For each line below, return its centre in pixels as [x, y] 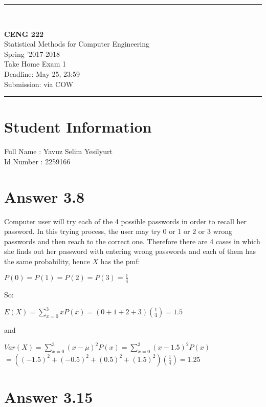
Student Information [78, 127]
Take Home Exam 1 [35, 64]
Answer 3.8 [45, 196]
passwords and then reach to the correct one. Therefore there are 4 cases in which [132, 241]
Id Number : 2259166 [37, 161]
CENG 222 [24, 34]
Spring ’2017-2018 [32, 53]
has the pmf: [120, 261]
